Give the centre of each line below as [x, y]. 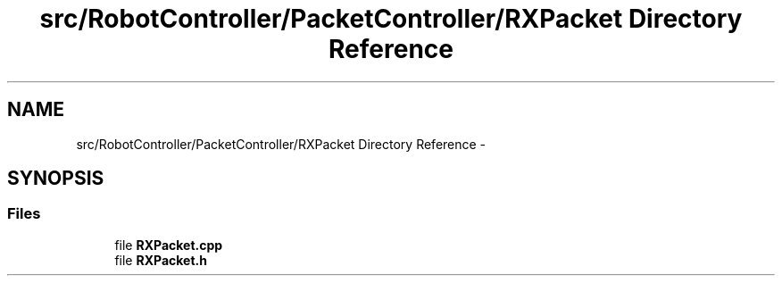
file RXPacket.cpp [169, 245]
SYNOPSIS [56, 179]
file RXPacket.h [161, 260]
